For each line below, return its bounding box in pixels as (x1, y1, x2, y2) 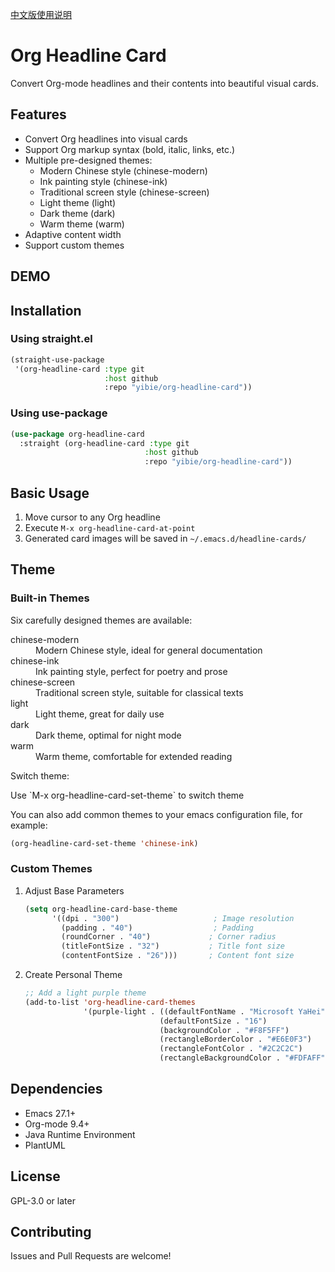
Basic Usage (10, 484, 90, 502)
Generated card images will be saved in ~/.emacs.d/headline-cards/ (24, 532, 307, 544)
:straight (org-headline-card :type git (19, 438, 190, 448)
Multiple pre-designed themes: (24, 154, 153, 166)
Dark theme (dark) (39, 207, 116, 219)
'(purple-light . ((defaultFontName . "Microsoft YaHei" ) (83, 1006, 330, 1017)
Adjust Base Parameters (24, 884, 125, 897)
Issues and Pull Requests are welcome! (10, 1250, 172, 1262)
